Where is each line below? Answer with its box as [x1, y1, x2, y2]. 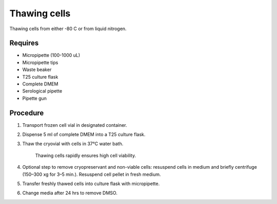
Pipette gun [22, 95, 47, 101]
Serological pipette [22, 88, 63, 94]
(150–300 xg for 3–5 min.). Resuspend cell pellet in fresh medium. [22, 171, 161, 177]
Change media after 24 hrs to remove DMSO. [22, 190, 117, 196]
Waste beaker [22, 66, 52, 73]
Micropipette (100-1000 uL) [22, 52, 81, 58]
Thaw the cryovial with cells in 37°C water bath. [22, 141, 124, 147]
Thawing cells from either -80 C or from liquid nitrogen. [9, 26, 127, 32]
